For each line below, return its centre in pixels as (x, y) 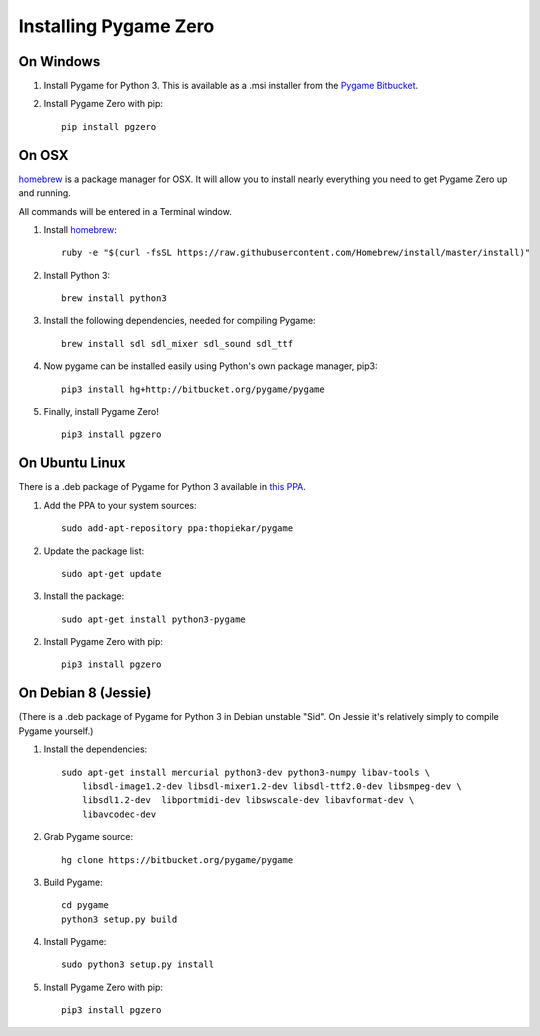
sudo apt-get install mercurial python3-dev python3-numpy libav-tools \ (246, 772)
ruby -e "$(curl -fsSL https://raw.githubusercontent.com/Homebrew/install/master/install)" (296, 253)
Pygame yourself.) (56, 731)
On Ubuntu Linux (72, 463)
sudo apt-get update (111, 573)
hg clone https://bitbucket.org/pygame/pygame (177, 859)
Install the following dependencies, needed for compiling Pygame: (179, 321)
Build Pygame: (73, 882)
